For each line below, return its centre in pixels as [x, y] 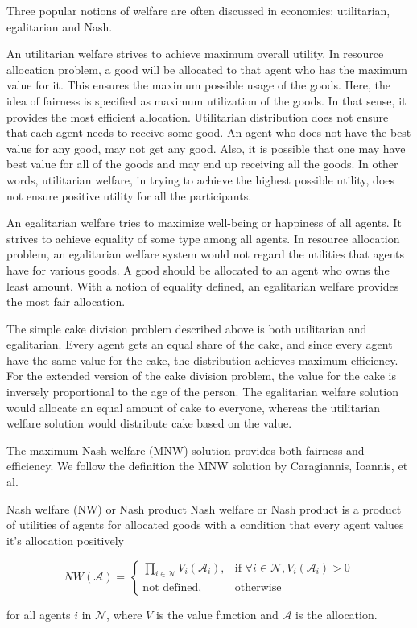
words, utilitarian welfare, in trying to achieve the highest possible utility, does [201, 179]
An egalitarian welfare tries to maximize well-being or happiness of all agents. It [204, 223]
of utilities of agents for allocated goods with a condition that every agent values [205, 525]
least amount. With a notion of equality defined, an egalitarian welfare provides [203, 285]
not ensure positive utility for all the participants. [129, 195]
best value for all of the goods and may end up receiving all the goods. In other [202, 164]
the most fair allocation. [66, 302]
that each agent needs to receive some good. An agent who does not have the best [209, 132]
